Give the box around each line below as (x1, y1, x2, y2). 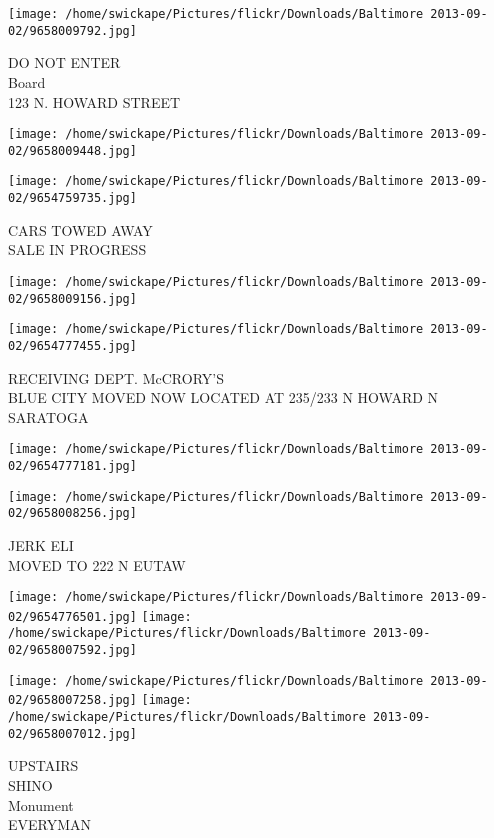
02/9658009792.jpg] (8, 23, 137, 38)
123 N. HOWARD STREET (8, 91, 181, 112)
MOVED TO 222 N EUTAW (8, 554, 186, 575)
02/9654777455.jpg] (8, 338, 137, 353)
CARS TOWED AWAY (8, 219, 153, 240)
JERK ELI (8, 534, 74, 555)
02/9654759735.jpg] (8, 191, 137, 206)
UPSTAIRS (8, 755, 79, 776)
